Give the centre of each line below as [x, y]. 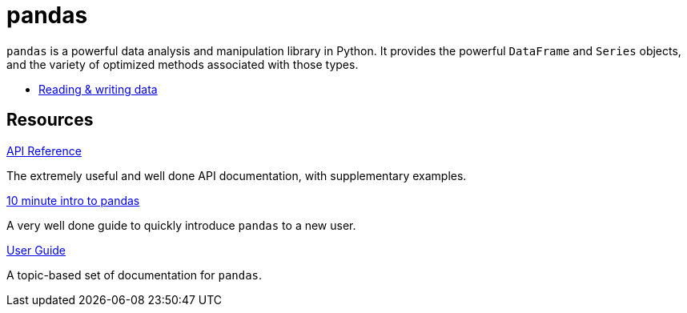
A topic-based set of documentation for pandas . [135, 275]
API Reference [44, 150]
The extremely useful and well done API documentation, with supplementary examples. [237, 175]
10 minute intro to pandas [73, 200]
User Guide [36, 250]
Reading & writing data [98, 89]
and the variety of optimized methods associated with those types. [183, 64]
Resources [50, 120]
